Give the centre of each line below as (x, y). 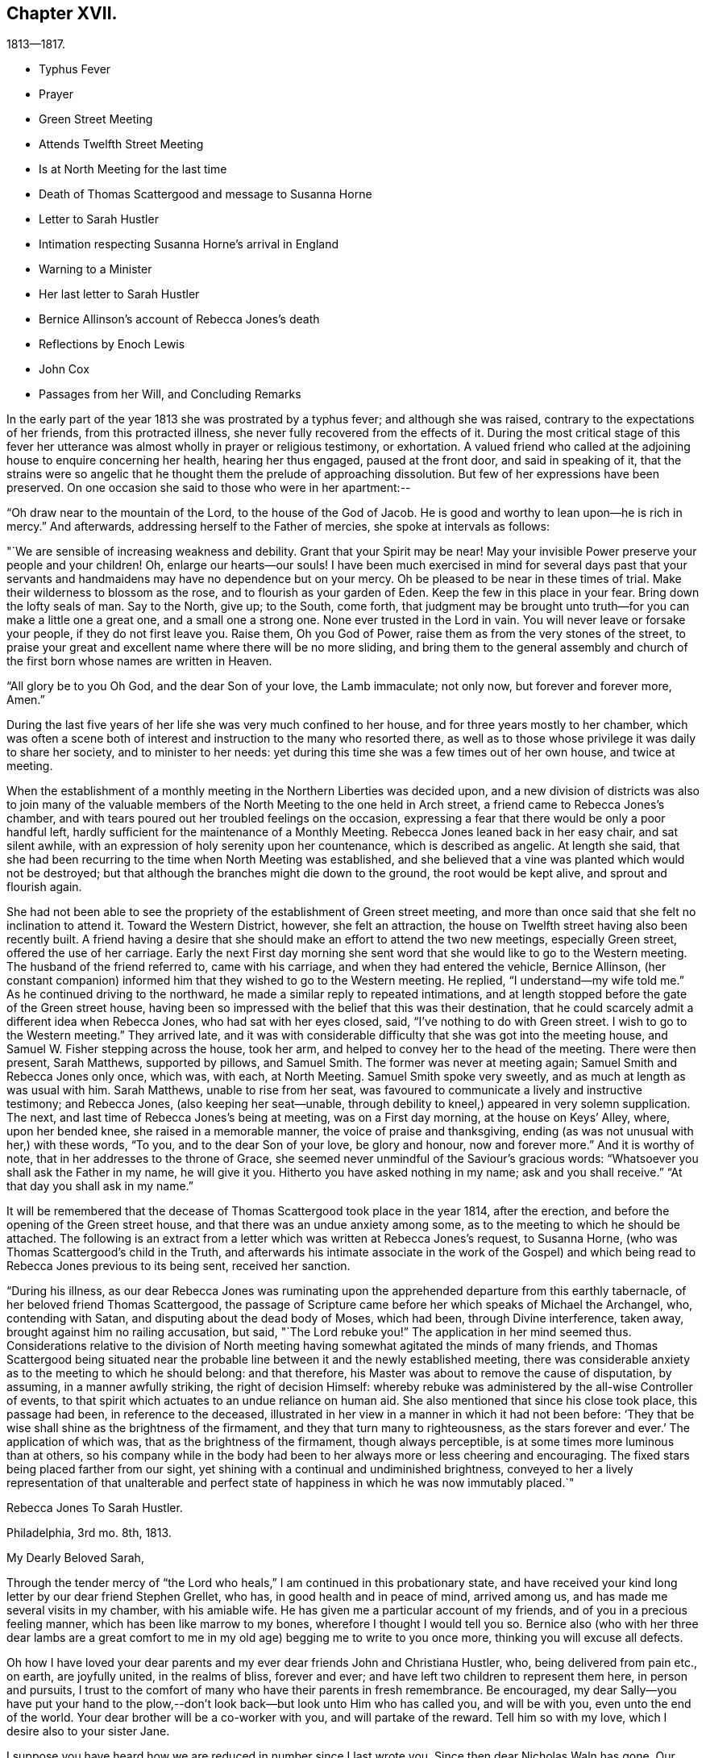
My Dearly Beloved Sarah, (75, 1558)
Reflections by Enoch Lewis (112, 344)
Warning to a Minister (96, 269)
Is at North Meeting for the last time (133, 169)
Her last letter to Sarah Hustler (119, 294)
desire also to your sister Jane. (88, 1731)
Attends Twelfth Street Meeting (121, 144)
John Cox (64, 369)
